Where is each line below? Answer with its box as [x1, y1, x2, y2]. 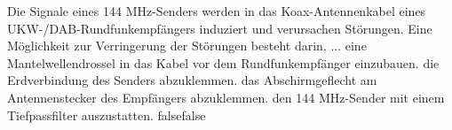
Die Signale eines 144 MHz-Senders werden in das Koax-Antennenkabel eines [7, 2, 426, 19]
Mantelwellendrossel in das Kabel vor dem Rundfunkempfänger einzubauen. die [7, 53, 440, 72]
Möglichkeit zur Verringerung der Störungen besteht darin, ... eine [7, 36, 367, 55]
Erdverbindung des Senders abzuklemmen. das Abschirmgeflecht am [7, 71, 377, 89]
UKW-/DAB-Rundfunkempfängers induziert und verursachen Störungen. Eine [7, 19, 432, 37]
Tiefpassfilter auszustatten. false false [7, 105, 206, 124]
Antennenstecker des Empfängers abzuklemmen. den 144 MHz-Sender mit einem [7, 88, 445, 106]
